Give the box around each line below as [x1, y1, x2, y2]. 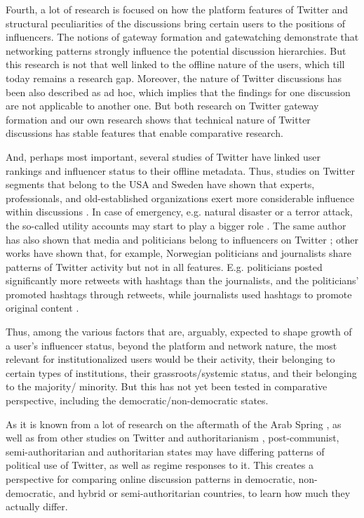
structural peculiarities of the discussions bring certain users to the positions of [6, 15, 346, 30]
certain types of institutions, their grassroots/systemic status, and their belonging [6, 365, 357, 380]
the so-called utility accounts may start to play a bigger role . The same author [6, 218, 346, 232]
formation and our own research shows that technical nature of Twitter [6, 112, 311, 126]
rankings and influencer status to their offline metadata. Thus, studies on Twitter [6, 163, 356, 178]
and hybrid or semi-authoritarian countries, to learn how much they [58, 485, 351, 500]
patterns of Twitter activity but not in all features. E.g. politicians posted [6, 259, 323, 274]
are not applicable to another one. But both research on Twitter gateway [6, 98, 319, 113]
